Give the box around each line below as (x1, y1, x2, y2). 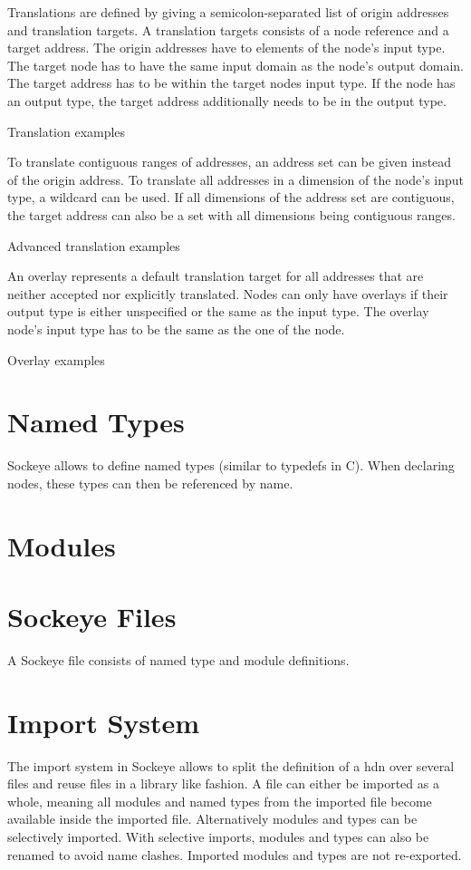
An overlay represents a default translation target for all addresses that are (7, 266, 424, 285)
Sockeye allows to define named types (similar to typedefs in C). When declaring (7, 456, 455, 475)
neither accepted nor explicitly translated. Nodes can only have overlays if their (7, 284, 448, 303)
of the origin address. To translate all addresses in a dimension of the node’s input (7, 169, 465, 188)
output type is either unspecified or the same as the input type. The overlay (7, 302, 429, 321)
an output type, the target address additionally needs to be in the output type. (7, 91, 447, 110)
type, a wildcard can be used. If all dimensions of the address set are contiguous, (7, 188, 455, 207)
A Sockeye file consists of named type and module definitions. (7, 650, 350, 669)
